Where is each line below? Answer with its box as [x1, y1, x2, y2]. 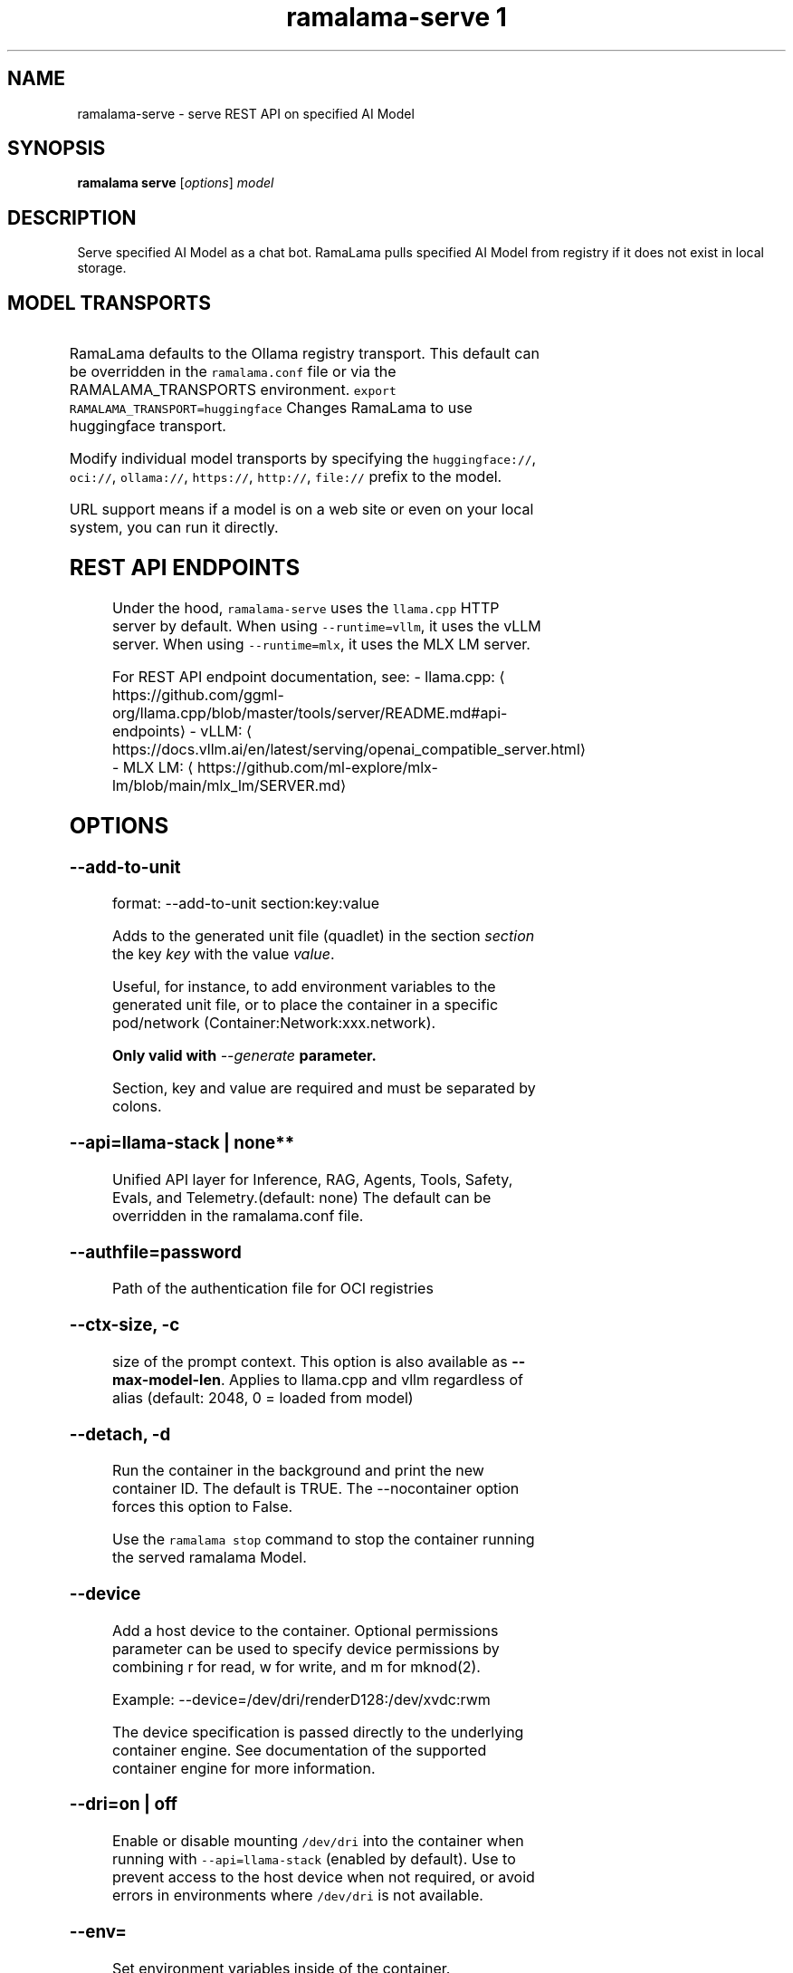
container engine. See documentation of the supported [111, 1740, 487, 1759]
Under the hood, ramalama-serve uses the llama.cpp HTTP [111, 598, 500, 617]
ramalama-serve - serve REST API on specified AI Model [77, 105, 415, 121]
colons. [111, 1097, 162, 1116]
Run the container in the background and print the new [111, 1461, 484, 1480]
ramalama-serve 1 [286, 2, 507, 33]
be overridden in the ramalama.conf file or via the [69, 362, 396, 381]
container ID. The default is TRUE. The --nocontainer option [111, 1479, 520, 1498]
